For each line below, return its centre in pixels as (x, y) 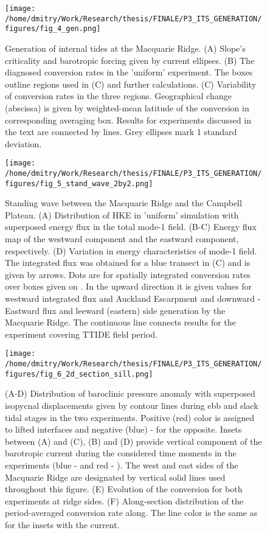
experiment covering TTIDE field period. (81, 334)
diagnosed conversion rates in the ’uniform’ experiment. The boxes (129, 72)
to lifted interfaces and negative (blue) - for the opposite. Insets (123, 429)
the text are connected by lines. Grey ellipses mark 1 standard (121, 132)
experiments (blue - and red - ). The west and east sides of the (122, 465)
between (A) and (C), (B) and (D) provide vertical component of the (133, 441)
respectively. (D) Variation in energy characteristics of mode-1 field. (131, 250)
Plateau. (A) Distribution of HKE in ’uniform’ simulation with (122, 214)
